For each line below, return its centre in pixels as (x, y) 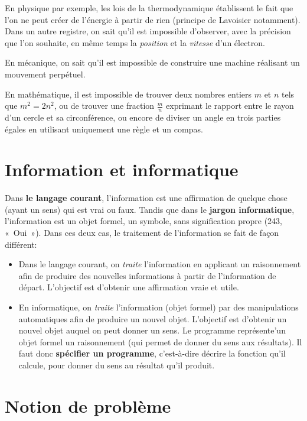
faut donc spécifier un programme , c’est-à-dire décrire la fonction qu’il (152, 353)
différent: (21, 244)
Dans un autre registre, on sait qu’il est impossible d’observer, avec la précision (148, 31)
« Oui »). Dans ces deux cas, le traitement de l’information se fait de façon (142, 233)
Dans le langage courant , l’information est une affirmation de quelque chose (146, 198)
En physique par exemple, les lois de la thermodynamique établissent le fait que (149, 8)
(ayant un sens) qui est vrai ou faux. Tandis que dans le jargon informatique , (150, 209)
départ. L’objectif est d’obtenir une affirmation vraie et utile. (129, 287)
